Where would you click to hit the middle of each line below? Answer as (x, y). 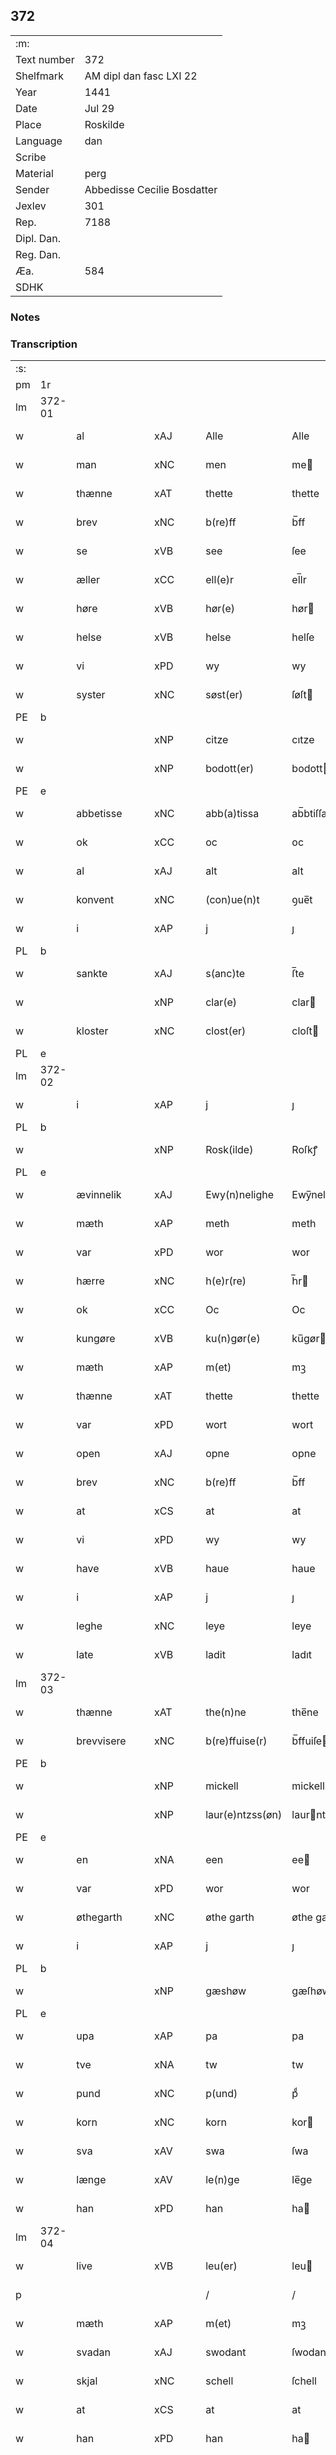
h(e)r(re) (226, 1281)
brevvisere (101, 1741)
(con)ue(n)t (232, 900)
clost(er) (226, 1031)
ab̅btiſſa (309, 814)
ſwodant (310, 2352)
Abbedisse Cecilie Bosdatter (151, 189)
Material (34, 173)
